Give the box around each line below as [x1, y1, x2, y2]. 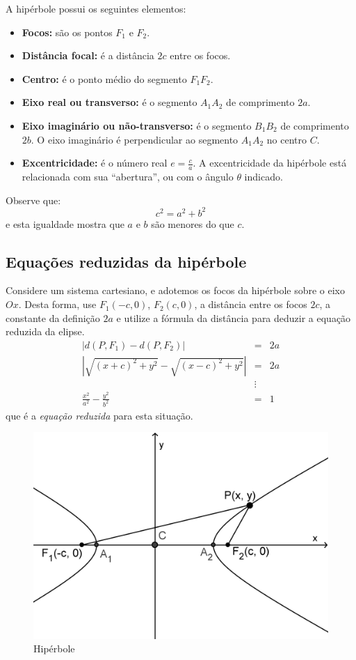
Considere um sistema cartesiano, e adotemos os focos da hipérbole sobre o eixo [6, 283, 345, 298]
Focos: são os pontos [22, 24, 113, 39]
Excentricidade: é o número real [22, 155, 168, 170]
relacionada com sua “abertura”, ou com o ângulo [22, 169, 234, 183]
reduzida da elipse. [6, 324, 85, 339]
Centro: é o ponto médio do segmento [22, 71, 187, 86]
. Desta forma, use [18, 297, 97, 312]
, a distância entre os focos [194, 297, 307, 312]
